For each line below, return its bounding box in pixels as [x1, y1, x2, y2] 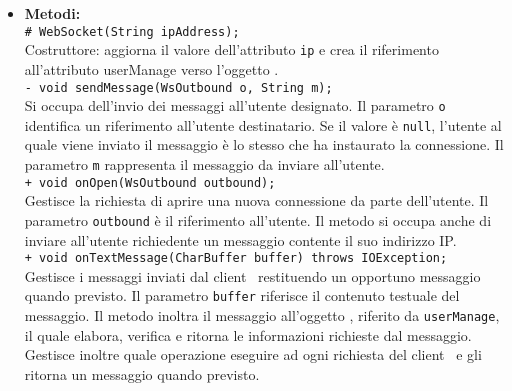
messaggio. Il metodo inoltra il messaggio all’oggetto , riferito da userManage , [24, 305, 500, 326]
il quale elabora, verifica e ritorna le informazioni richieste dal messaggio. [24, 324, 472, 345]
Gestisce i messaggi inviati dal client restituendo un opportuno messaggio [24, 265, 481, 286]
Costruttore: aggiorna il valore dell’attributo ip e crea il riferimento [24, 39, 439, 60]
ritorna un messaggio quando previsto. [24, 363, 260, 384]
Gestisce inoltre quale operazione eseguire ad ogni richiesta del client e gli [24, 344, 482, 365]
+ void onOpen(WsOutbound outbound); [24, 175, 276, 190]
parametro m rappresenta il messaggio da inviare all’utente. [24, 154, 385, 175]
